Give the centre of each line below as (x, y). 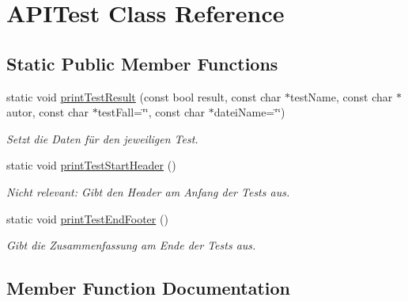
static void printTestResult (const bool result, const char (144, 96)
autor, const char (47, 112)
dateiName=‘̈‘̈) (249, 112)
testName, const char (341, 96)
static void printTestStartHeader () (91, 165)
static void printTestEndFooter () (87, 218)
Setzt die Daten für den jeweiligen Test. (102, 138)
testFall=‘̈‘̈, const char (151, 112)
